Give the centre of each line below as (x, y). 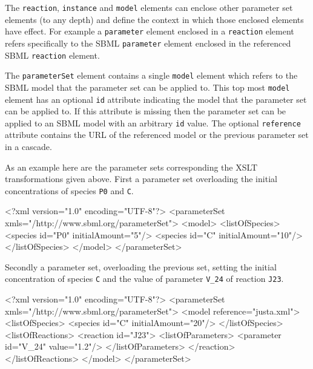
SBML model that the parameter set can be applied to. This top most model (147, 87)
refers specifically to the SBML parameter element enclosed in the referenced (148, 43)
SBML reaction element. (52, 55)
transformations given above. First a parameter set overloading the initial (141, 179)
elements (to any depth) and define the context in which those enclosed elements (154, 19)
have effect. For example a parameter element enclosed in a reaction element (150, 31)
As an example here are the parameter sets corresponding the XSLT (131, 167)
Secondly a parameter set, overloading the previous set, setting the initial (141, 266)
